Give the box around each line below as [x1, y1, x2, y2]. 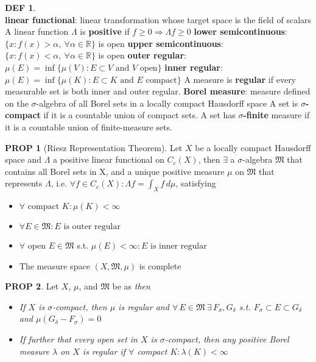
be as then [112, 280, 150, 293]
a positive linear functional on [53, 153, 164, 166]
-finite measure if [243, 108, 310, 121]
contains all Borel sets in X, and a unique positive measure [5, 165, 225, 177]
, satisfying [175, 177, 216, 190]
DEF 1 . [5, 1, 36, 13]
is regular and [118, 300, 169, 313]
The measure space [19, 259, 90, 272]
